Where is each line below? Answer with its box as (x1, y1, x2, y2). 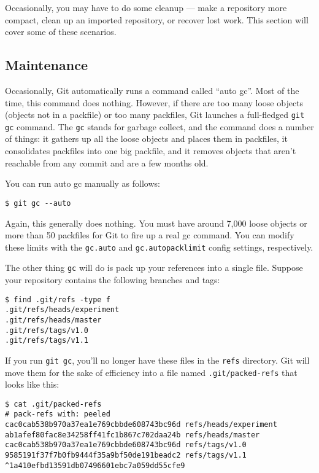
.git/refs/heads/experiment (5, 305, 120, 315)
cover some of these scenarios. (5, 25, 117, 38)
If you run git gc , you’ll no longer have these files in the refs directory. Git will (5, 353, 310, 366)
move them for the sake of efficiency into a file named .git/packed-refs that (5, 365, 298, 378)
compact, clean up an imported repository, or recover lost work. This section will (5, 13, 309, 26)
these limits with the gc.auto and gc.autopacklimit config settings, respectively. (5, 240, 313, 253)
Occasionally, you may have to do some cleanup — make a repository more (5, 1, 287, 14)
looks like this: (5, 378, 60, 391)
